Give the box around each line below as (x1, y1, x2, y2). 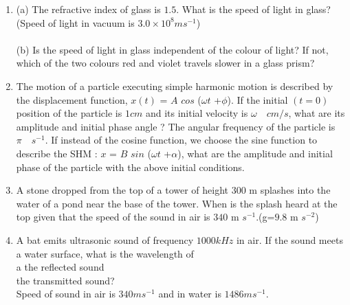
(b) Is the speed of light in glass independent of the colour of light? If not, (16, 42, 329, 56)
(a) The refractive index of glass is (16, 2, 161, 16)
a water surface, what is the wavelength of (16, 246, 194, 260)
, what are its (288, 106, 345, 120)
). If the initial (227, 92, 288, 106)
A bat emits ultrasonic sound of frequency (16, 232, 194, 247)
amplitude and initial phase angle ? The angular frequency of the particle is (16, 119, 336, 133)
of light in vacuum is (48, 15, 135, 30)
